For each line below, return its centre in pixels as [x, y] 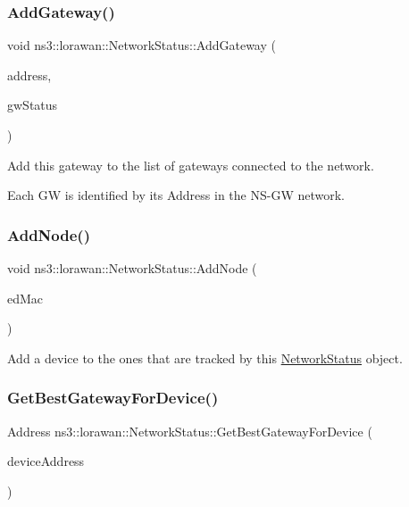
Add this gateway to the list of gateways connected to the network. [191, 165]
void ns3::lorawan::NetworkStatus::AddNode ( [132, 268]
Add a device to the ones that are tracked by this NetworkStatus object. [205, 357]
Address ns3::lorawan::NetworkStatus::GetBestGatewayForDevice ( [190, 431]
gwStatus [33, 105]
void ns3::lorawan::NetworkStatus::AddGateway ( [142, 45]
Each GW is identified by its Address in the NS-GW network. [176, 195]
